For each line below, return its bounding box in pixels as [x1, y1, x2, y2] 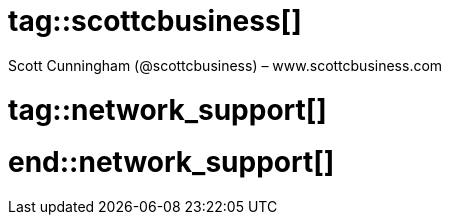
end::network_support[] [8, 145, 335, 180]
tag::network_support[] [8, 92, 327, 127]
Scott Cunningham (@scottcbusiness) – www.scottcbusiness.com [8, 56, 443, 74]
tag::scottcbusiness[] [8, 4, 302, 38]
